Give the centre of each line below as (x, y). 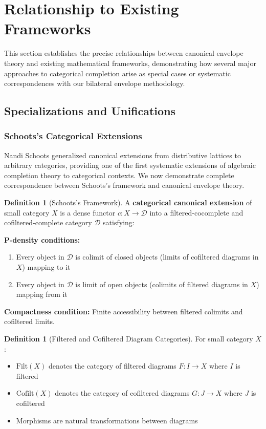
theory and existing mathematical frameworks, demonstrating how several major (130, 63)
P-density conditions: (42, 239)
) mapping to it (46, 267)
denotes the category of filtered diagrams (112, 366)
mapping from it (42, 294)
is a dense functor (88, 212)
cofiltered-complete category (48, 222)
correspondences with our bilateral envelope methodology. (95, 83)
